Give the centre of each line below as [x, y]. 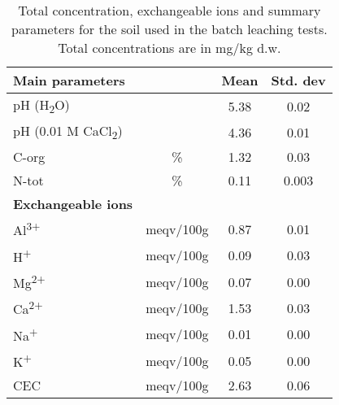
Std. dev [298, 80]
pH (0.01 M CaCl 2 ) [68, 132]
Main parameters [69, 80]
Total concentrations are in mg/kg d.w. [169, 48]
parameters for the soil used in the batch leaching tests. [169, 29]
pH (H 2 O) [41, 106]
